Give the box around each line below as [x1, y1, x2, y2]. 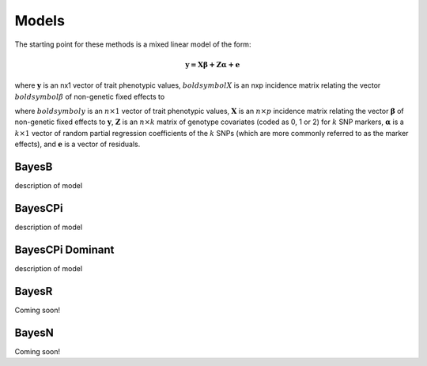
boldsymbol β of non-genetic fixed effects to [14, 92, 165, 101]
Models [14, 12, 65, 29]
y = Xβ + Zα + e [184, 60, 240, 69]
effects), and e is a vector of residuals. [14, 139, 141, 149]
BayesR [14, 285, 53, 298]
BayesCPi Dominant [14, 243, 115, 256]
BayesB [14, 160, 53, 173]
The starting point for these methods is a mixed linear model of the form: [14, 40, 251, 49]
